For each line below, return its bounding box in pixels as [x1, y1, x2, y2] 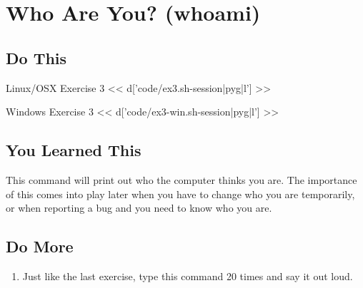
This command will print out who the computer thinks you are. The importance [6, 172, 357, 187]
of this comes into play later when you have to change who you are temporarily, [6, 186, 355, 201]
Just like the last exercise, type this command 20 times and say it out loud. [22, 268, 353, 283]
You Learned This [6, 139, 141, 161]
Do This [6, 46, 67, 68]
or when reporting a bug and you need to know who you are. [6, 200, 272, 215]
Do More [6, 235, 74, 257]
